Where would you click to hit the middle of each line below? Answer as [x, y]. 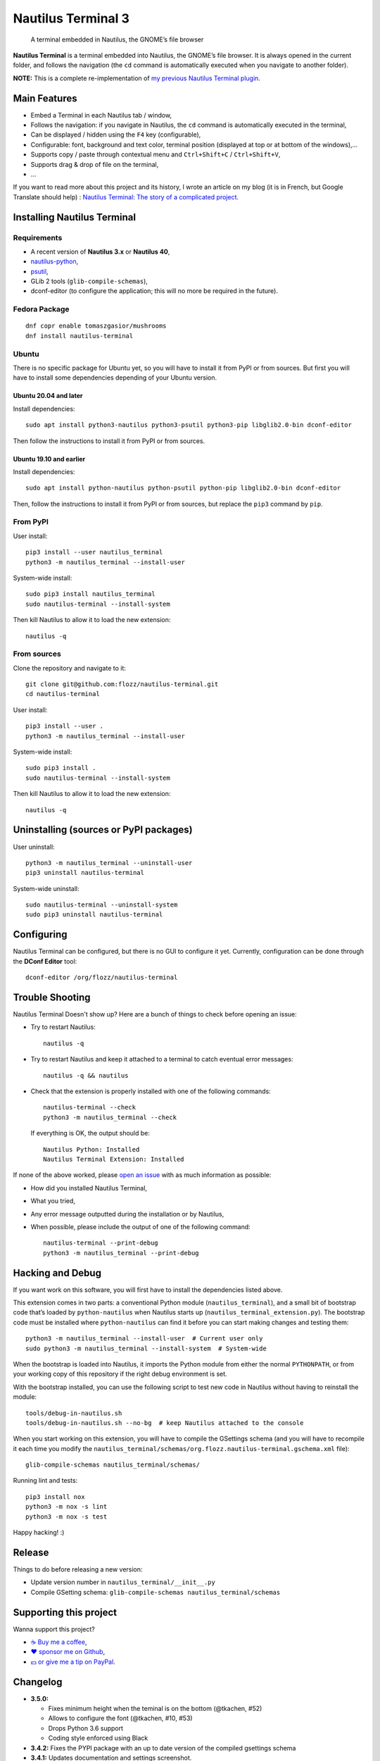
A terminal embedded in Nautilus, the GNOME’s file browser [117, 39]
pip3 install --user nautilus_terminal [94, 552]
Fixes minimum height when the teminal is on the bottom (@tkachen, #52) [155, 1709]
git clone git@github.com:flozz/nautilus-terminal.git [122, 684]
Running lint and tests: [45, 1481]
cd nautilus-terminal [63, 694]
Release [31, 1552]
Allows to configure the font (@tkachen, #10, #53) [120, 1718]
